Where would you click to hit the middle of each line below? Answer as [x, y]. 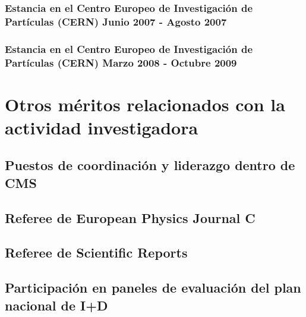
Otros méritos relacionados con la [145, 104]
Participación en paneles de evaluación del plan [153, 288]
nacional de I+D [56, 305]
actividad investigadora [102, 127]
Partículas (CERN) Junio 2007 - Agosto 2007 [116, 21]
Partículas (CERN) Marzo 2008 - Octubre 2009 [121, 62]
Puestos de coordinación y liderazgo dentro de [150, 165]
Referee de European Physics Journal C [130, 217]
